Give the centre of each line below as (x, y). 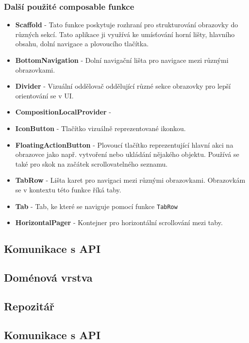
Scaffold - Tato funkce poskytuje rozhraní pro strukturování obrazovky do (127, 25)
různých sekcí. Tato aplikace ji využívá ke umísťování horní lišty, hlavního (125, 34)
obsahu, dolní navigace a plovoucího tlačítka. (82, 44)
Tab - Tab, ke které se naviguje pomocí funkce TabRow (96, 206)
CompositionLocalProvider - (63, 112)
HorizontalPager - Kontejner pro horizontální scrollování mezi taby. (119, 222)
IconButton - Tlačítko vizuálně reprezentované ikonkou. (100, 128)
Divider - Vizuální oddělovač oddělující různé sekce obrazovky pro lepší (123, 86)
